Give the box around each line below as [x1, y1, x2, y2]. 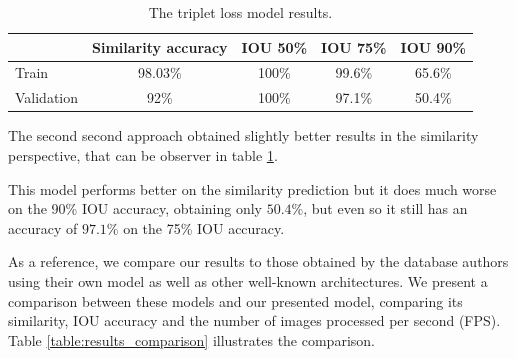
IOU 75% [321, 36, 387, 57]
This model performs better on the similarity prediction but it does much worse [8, 178, 497, 199]
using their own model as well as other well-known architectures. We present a [8, 270, 488, 291]
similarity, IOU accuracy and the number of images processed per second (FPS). [8, 310, 501, 331]
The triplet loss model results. [148, 2, 333, 22]
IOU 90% [400, 36, 466, 57]
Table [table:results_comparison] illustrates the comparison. [8, 329, 375, 350]
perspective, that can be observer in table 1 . [8, 144, 278, 165]
